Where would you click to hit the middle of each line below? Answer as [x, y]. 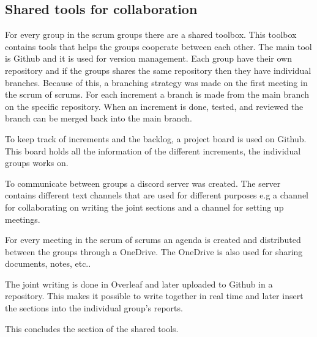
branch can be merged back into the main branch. [99, 118]
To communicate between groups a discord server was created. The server [143, 183]
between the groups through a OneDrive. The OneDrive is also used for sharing [154, 251]
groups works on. [37, 163]
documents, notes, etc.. [48, 263]
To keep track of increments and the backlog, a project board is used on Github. [156, 138]
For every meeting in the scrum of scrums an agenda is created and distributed [153, 240]
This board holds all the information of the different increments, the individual [153, 150]
